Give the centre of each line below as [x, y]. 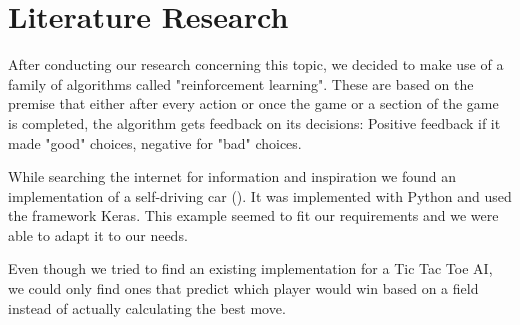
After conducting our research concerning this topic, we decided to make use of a [256, 64]
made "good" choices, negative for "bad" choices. [155, 142]
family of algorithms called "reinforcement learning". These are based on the [241, 83]
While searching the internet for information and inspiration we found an [232, 176]
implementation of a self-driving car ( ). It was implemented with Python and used [260, 195]
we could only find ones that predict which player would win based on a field [243, 288]
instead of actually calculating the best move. [147, 307]
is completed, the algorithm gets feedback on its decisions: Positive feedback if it [254, 122]
